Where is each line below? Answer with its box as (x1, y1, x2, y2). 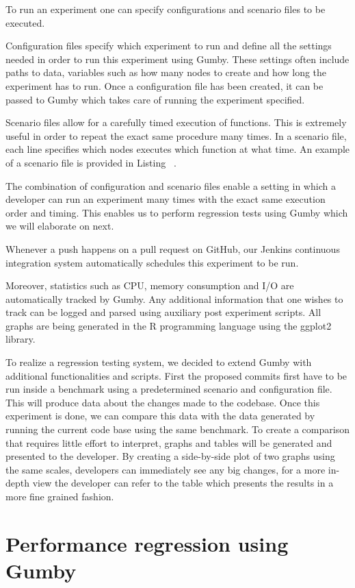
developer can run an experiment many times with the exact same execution (5, 192, 326, 206)
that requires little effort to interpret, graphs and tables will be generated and (5, 435, 332, 450)
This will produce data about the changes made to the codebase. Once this (5, 395, 320, 409)
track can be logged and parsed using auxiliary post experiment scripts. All (5, 305, 321, 319)
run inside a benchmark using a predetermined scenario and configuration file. (5, 382, 332, 396)
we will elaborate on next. (5, 219, 114, 233)
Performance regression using (5, 529, 289, 557)
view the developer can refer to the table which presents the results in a (32, 476, 334, 490)
